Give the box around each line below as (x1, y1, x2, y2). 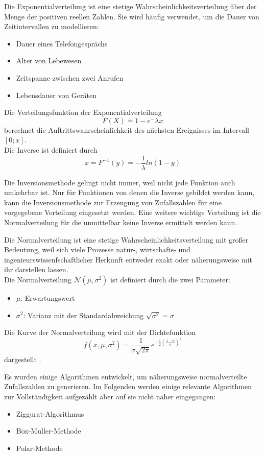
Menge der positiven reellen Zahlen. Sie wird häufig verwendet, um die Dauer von (4, 11, 259, 21)
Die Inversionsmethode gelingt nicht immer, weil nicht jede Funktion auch (4, 177, 235, 187)
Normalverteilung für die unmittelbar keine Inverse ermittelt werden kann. (4, 217, 237, 227)
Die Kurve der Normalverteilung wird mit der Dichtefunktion (4, 327, 196, 338)
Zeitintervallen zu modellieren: (4, 21, 99, 32)
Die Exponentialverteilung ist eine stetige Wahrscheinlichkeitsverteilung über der (4, 1, 257, 11)
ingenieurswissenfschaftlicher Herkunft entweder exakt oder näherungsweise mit (4, 254, 253, 265)
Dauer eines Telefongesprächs (16, 38, 108, 49)
